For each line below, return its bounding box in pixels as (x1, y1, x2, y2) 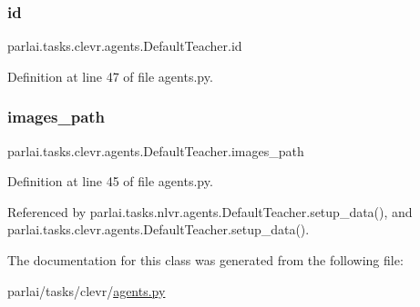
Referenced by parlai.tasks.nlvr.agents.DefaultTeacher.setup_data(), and (7, 202, 413, 221)
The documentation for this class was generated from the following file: (7, 251, 404, 269)
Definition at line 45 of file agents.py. (7, 172, 213, 191)
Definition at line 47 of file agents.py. (7, 66, 213, 85)
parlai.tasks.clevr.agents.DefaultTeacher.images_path (7, 141, 304, 160)
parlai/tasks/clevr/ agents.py (7, 281, 166, 300)
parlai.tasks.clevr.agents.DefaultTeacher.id (7, 36, 242, 55)
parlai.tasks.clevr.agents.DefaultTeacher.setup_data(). (7, 220, 310, 239)
